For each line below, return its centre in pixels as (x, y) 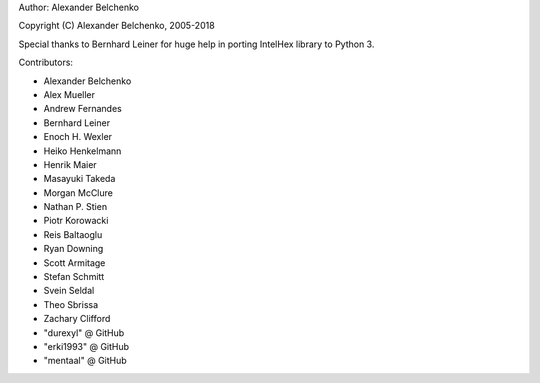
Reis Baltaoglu (73, 234)
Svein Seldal (69, 291)
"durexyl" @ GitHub (84, 332)
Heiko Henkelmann (82, 151)
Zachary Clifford (77, 319)
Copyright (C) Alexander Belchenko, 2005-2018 (116, 26)
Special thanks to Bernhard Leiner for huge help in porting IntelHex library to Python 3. (196, 44)
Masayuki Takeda (79, 179)
